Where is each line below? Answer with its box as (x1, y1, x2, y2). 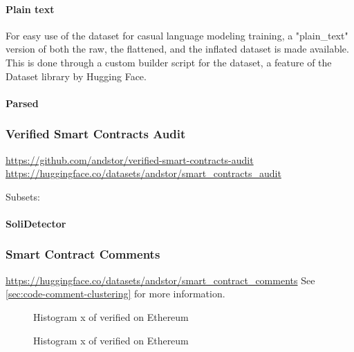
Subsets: (6, 189, 40, 203)
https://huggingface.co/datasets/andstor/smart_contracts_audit (6, 166, 281, 180)
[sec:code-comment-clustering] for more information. (6, 286, 225, 301)
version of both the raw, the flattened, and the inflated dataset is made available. (6, 41, 349, 56)
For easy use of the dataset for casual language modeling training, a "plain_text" (6, 28, 348, 42)
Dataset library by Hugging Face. (6, 68, 147, 83)
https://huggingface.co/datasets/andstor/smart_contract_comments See (6, 272, 315, 287)
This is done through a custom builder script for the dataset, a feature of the (6, 55, 332, 69)
